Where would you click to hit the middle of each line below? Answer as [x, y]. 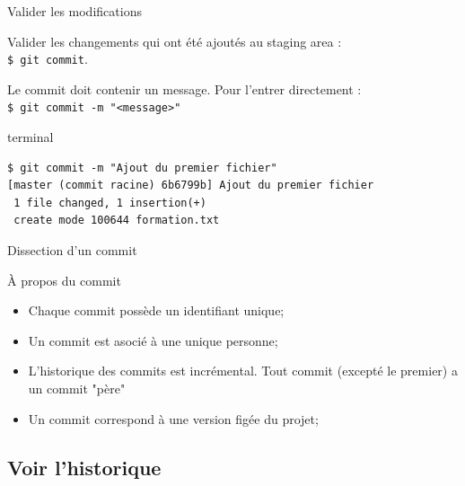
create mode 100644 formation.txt [117, 221]
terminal [31, 137]
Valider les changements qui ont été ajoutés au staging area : [175, 41]
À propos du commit [64, 280]
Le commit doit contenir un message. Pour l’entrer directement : [184, 88]
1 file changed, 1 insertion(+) [110, 203]
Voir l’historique [84, 467]
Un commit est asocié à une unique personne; [153, 340]
